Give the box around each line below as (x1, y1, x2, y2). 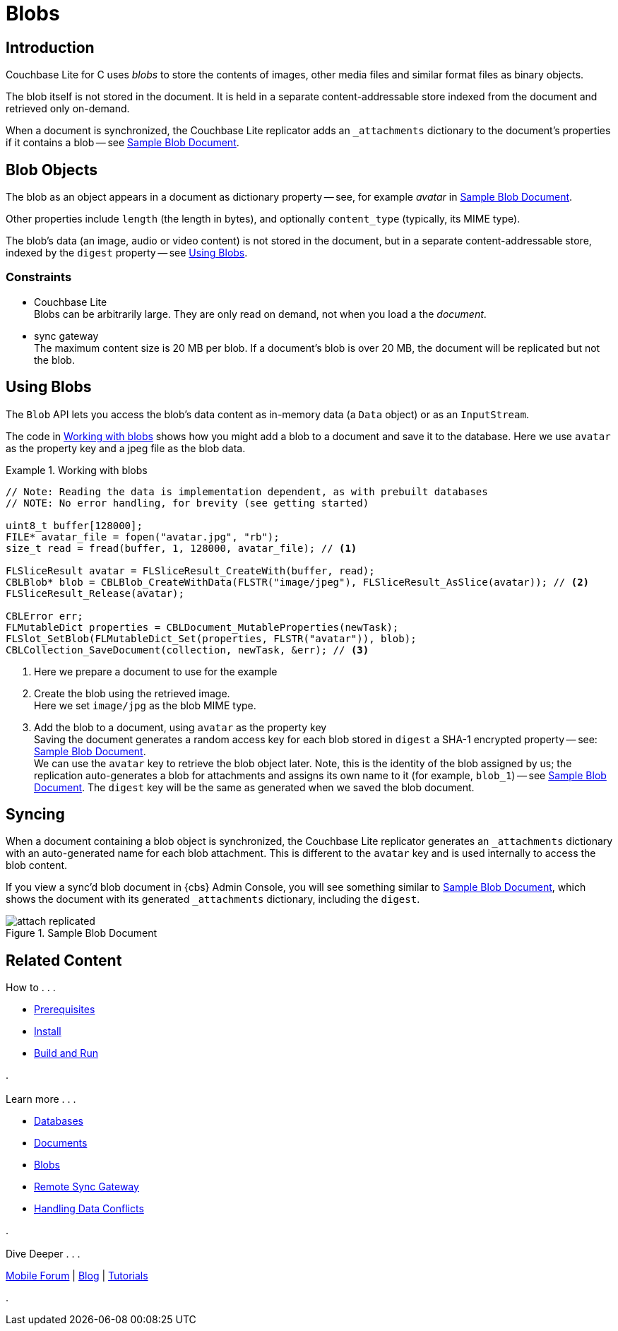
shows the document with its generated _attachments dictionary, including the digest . (6, 893, 420, 906)
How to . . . (6, 981, 56, 994)
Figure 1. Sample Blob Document (6, 927, 157, 940)
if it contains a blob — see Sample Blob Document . (6, 136, 239, 149)
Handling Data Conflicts (34, 1202, 144, 1214)
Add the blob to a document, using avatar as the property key (34, 721, 327, 733)
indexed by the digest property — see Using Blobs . (6, 247, 248, 259)
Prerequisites (34, 1003, 95, 1016)
